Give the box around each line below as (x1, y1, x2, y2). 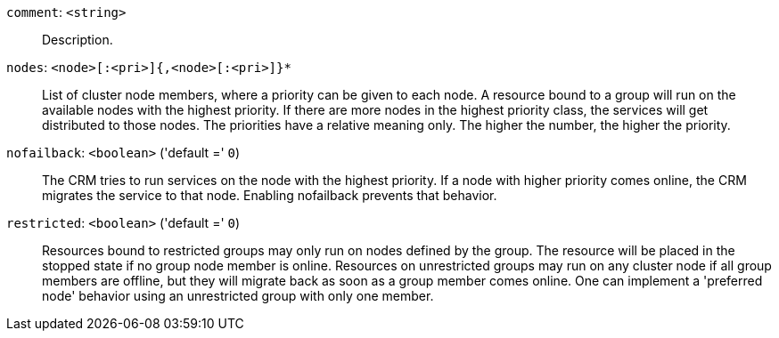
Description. (42, 32, 113, 47)
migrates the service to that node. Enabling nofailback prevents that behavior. (42, 188, 497, 203)
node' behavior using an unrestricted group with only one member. (42, 288, 434, 303)
